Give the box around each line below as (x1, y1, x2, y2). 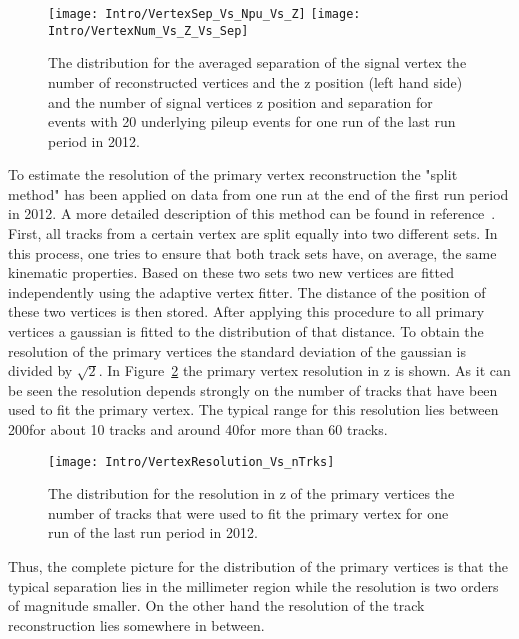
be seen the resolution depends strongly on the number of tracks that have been (8, 379, 498, 400)
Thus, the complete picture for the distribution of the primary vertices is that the (8, 556, 508, 577)
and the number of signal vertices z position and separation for (48, 91, 433, 112)
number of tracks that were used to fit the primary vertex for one (48, 502, 449, 523)
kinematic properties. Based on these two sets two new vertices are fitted (8, 262, 454, 283)
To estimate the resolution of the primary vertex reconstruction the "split (8, 164, 458, 185)
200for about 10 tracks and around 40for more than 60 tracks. (8, 419, 388, 439)
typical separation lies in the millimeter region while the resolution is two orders (8, 575, 499, 596)
